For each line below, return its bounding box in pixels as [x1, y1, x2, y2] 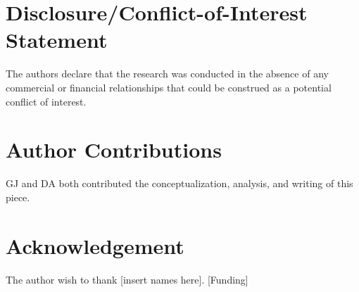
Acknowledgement [6, 231, 184, 260]
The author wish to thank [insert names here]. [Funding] [6, 272, 248, 286]
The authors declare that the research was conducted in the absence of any [6, 66, 329, 81]
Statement [6, 25, 108, 54]
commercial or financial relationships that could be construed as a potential [6, 80, 332, 94]
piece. [6, 189, 30, 204]
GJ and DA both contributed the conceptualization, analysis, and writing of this [6, 176, 353, 191]
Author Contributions [6, 135, 222, 164]
